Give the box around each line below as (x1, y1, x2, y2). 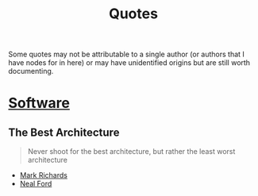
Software (8, 94, 70, 112)
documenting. (8, 67, 54, 76)
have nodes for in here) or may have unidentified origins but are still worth (8, 58, 251, 67)
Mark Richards (19, 171, 67, 180)
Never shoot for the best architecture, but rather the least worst (27, 147, 236, 156)
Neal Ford (19, 179, 52, 189)
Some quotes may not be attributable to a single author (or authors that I (8, 49, 245, 60)
